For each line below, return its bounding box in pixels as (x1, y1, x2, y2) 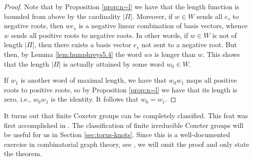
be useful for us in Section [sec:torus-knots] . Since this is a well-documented (4, 129, 231, 140)
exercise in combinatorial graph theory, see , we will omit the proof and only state (4, 139, 250, 149)
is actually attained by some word (63, 58, 165, 69)
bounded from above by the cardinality (4, 11, 121, 21)
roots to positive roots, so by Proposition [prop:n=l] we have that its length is (4, 84, 237, 94)
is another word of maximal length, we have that (21, 75, 167, 85)
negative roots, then (4, 20, 63, 31)
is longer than (154, 49, 196, 59)
